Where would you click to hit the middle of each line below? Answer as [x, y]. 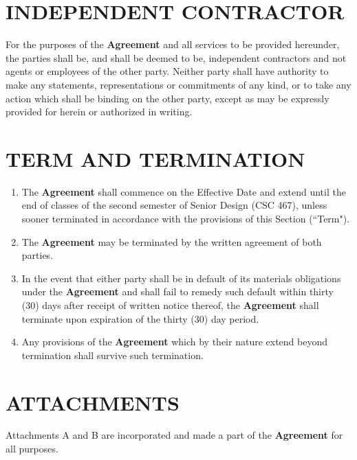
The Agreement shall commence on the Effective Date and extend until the [184, 191]
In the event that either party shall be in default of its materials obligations [181, 278]
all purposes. [32, 449]
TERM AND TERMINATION [155, 158]
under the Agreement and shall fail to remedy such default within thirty [177, 291]
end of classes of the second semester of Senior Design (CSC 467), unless [174, 205]
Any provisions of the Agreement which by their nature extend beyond [174, 342]
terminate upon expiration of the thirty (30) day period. [140, 318]
